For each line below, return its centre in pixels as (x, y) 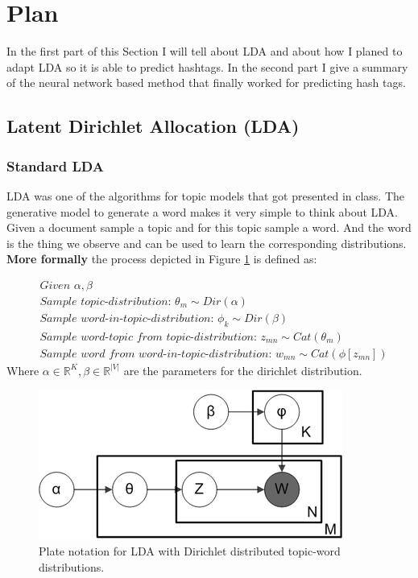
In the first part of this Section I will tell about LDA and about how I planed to (205, 51)
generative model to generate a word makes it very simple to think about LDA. (202, 211)
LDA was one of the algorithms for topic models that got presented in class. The (206, 195)
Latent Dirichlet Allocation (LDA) (153, 126)
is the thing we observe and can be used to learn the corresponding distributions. (207, 243)
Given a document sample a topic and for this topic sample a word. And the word (209, 227)
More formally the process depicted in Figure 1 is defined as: (162, 259)
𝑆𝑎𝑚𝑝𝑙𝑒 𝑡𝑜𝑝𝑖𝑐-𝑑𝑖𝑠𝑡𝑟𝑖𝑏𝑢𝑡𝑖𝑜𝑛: (106, 301)
